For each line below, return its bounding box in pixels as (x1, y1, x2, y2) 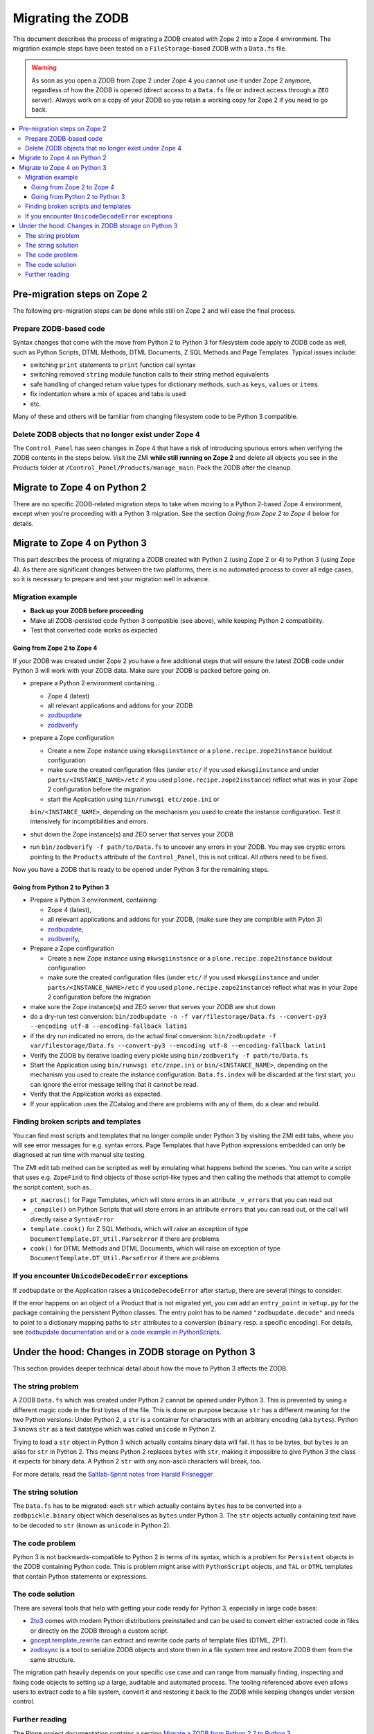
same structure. (30, 1655, 75, 1664)
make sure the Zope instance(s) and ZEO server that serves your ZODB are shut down (30, 1002, 276, 1011)
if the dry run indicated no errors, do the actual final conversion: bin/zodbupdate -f (30, 1031, 277, 1040)
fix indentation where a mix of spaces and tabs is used (30, 390, 186, 398)
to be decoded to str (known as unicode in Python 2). (12, 1521, 171, 1529)
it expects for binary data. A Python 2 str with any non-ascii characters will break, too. (12, 1457, 262, 1466)
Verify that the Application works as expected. (30, 1090, 162, 1099)
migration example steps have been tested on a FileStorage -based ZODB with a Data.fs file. (12, 44, 287, 52)
